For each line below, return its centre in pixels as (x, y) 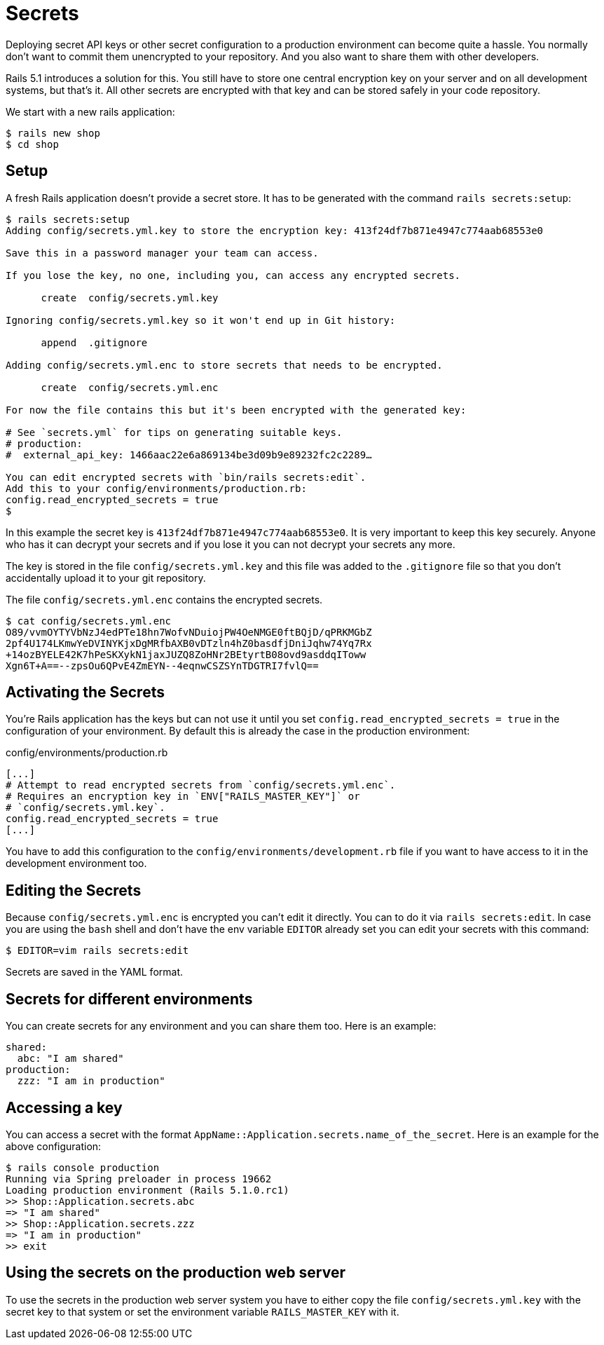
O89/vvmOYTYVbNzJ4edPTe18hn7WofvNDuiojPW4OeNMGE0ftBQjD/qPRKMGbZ (189, 632)
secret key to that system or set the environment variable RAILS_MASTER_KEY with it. (203, 1311)
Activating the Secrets (85, 692)
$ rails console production (83, 1167)
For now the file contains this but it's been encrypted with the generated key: (236, 410)
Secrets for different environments (129, 999)
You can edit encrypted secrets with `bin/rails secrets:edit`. (186, 477)
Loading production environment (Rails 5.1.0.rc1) (147, 1190)
